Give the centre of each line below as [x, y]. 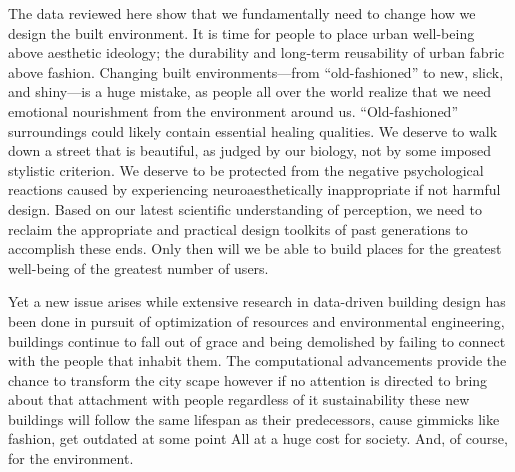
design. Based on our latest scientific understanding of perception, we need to [245, 208]
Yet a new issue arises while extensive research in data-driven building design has [257, 301]
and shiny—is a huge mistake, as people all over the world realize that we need [249, 91]
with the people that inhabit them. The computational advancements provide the [257, 360]
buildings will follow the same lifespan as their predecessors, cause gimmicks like [254, 418]
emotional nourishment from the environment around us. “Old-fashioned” [233, 110]
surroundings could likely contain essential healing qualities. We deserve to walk [253, 130]
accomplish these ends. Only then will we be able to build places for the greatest [255, 248]
